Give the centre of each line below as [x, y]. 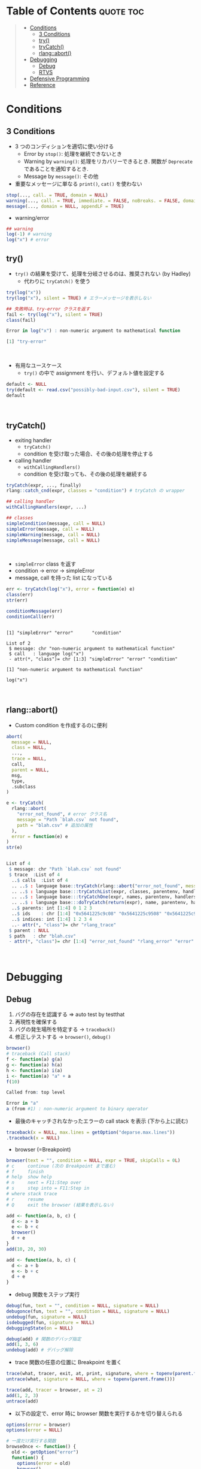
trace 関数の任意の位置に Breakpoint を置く [68, 1362]
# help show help [29, 1177]
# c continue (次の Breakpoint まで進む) [61, 1166]
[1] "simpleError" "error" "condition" [64, 633]
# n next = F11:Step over [44, 1183]
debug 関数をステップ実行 [47, 1295]
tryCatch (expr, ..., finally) [44, 485]
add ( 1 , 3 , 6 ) [22, 1344]
